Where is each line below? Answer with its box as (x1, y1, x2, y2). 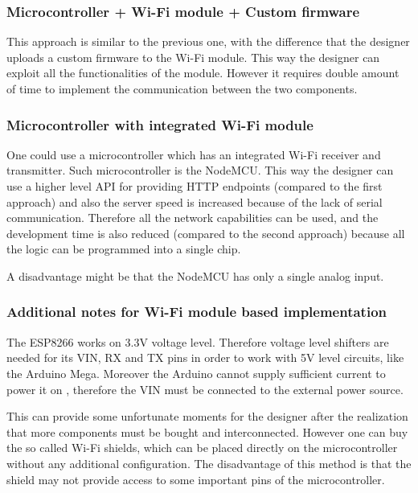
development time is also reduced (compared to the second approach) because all (6, 224, 405, 241)
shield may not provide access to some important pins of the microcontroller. (6, 470, 385, 487)
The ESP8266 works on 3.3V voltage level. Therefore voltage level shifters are (6, 333, 389, 350)
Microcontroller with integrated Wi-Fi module (6, 114, 313, 134)
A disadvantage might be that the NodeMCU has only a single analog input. (6, 267, 384, 284)
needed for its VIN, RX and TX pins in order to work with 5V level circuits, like (6, 349, 404, 366)
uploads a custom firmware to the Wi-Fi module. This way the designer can (6, 48, 380, 65)
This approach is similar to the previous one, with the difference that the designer (6, 33, 410, 50)
